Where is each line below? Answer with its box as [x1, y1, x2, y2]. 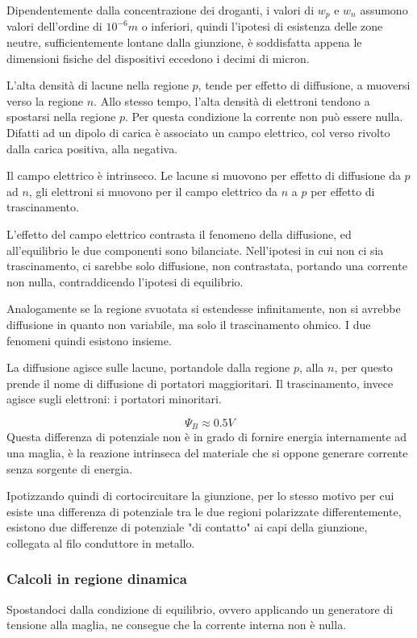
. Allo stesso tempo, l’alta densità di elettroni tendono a [94, 92, 370, 109]
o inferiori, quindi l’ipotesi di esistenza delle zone [141, 18, 383, 35]
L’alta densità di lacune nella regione [6, 77, 189, 94]
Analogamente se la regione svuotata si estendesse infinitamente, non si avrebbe [6, 300, 401, 317]
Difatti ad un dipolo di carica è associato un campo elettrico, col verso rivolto [6, 124, 390, 141]
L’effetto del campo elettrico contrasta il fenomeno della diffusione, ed [6, 225, 352, 242]
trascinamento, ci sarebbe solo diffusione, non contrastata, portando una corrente [6, 257, 407, 274]
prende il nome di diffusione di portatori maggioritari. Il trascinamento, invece [6, 374, 394, 391]
